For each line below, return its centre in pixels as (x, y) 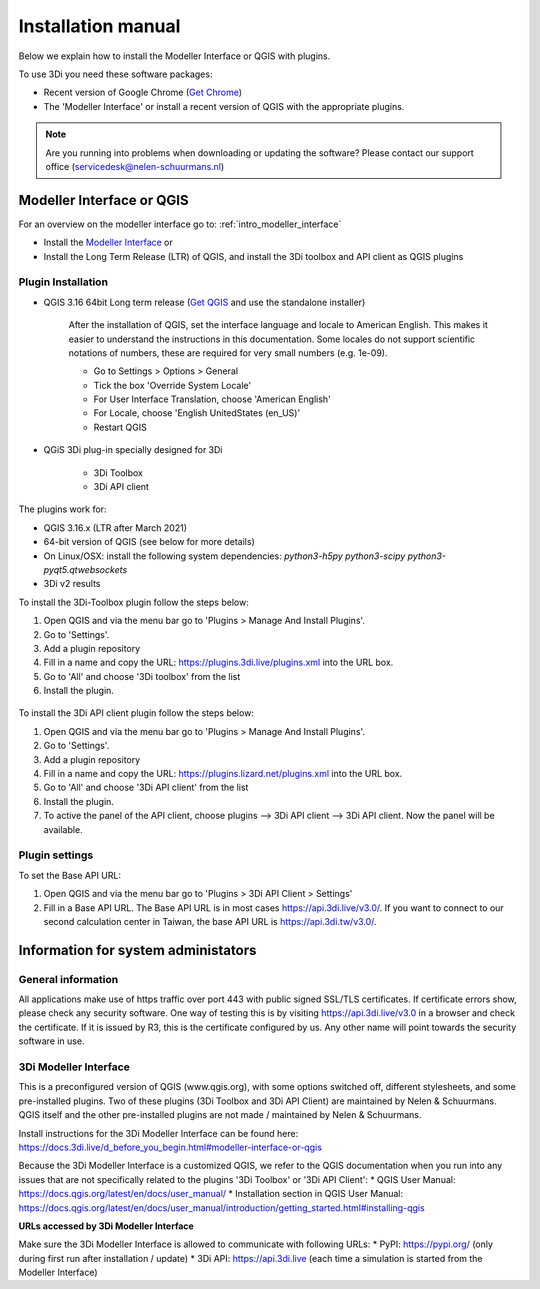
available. (63, 829)
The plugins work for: (62, 509)
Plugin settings (56, 855)
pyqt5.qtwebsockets (85, 569)
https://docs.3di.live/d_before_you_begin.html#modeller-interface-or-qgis (170, 1147)
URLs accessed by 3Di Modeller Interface (106, 1226)
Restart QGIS (120, 427)
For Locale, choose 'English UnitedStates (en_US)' (197, 413)
